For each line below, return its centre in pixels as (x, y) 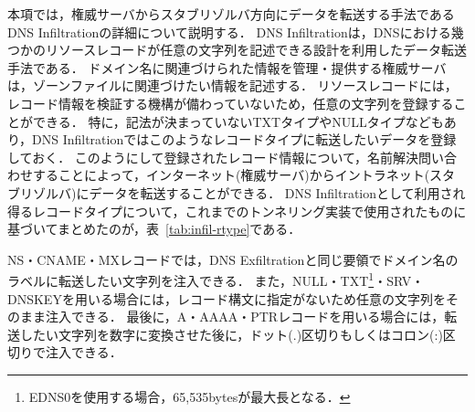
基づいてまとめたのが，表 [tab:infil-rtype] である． (154, 229)
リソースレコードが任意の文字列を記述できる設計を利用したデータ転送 (256, 50)
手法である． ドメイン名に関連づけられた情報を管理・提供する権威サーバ (227, 67)
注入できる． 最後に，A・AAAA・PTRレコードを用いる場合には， (245, 317)
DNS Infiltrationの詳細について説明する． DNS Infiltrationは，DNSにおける (229, 32)
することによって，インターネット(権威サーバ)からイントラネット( (231, 175)
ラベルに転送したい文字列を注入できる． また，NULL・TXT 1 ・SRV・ (216, 279)
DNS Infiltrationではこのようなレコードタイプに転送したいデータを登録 (244, 139)
